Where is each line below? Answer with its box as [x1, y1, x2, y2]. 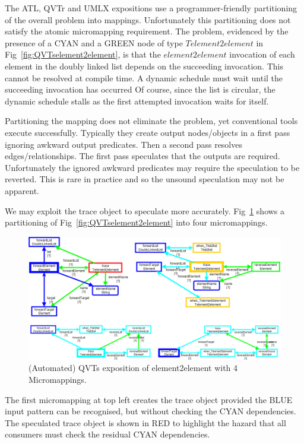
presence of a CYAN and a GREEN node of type [5, 36, 183, 49]
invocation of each [229, 48, 295, 61]
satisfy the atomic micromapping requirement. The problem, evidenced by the [5, 25, 289, 37]
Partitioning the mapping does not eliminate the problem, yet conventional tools [5, 115, 298, 127]
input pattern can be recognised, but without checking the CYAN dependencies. [5, 405, 296, 417]
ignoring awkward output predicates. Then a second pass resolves [5, 138, 242, 150]
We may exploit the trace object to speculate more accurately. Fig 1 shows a [5, 204, 285, 217]
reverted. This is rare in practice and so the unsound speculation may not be [5, 173, 284, 185]
